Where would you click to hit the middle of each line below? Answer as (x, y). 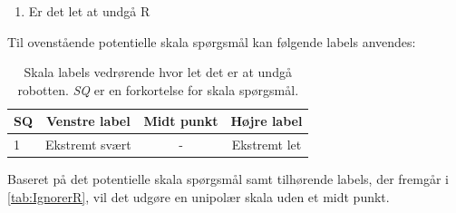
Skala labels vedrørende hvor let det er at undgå (158, 72)
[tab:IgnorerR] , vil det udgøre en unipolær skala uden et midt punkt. (199, 196)
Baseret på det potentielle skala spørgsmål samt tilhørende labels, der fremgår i (228, 179)
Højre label (267, 121)
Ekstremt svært (88, 145)
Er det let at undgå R (89, 11)
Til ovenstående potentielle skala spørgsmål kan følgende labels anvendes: (212, 41)
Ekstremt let (267, 145)
